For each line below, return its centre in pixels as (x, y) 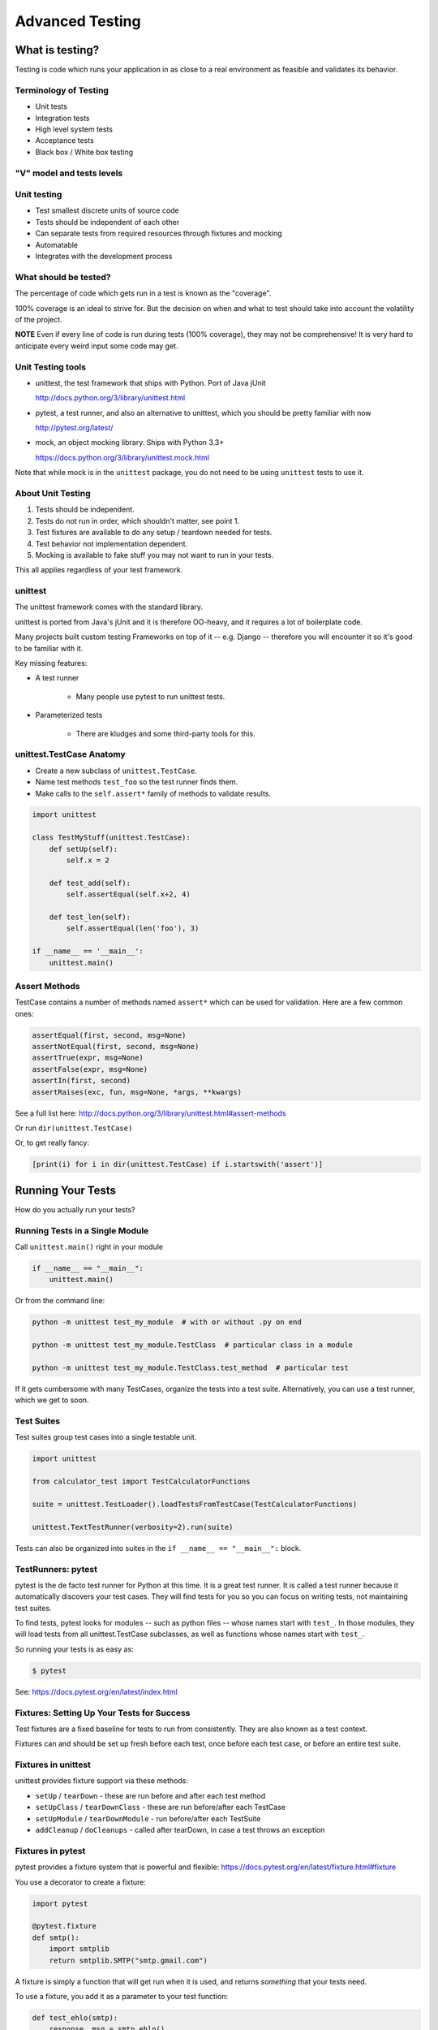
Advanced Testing (78, 21)
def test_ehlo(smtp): (75, 2017)
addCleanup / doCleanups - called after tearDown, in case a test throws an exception (180, 1830)
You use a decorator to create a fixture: (80, 1882)
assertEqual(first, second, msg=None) (109, 1035)
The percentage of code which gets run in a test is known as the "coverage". (143, 293)
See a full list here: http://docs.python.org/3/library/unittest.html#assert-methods (151, 1113)
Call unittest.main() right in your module (89, 1247)
